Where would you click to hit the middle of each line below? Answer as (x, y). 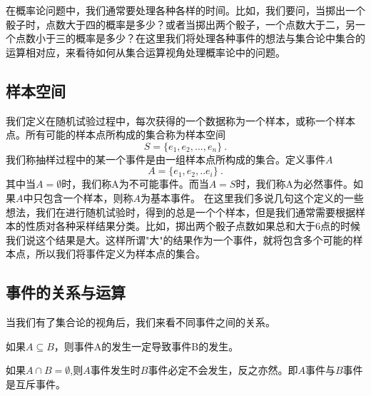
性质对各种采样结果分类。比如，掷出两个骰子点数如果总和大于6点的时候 (193, 226)
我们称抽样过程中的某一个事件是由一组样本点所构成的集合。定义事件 (166, 159)
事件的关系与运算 (66, 292)
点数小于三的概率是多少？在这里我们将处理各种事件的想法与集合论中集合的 (190, 38)
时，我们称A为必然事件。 (294, 184)
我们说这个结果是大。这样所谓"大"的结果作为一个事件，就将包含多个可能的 (179, 239)
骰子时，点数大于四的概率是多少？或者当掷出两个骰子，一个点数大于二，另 (181, 24)
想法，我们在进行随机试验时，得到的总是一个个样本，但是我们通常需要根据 (181, 212)
